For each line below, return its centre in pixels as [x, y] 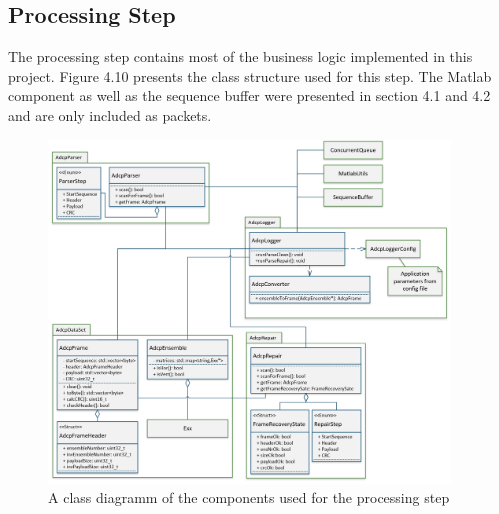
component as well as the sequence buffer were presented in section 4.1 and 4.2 [249, 95]
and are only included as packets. [110, 114]
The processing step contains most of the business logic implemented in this [240, 56]
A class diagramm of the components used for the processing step [249, 497]
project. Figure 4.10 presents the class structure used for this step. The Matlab [250, 75]
